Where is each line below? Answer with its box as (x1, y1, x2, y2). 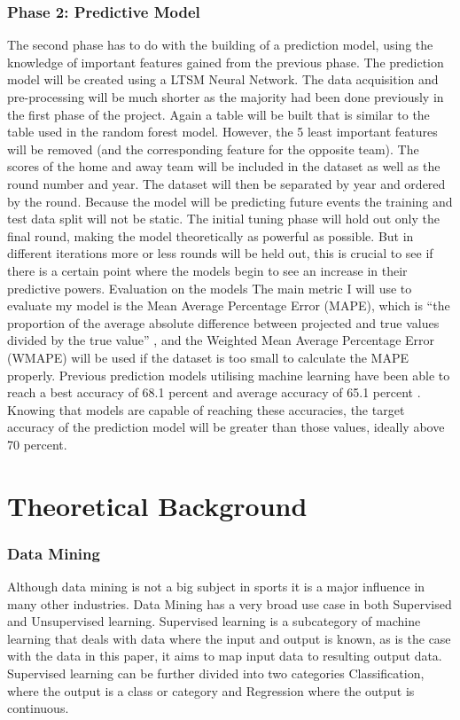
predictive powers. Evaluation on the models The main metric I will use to (7, 278, 412, 297)
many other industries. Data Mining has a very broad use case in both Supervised (7, 594, 452, 613)
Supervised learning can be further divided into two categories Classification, (7, 664, 425, 683)
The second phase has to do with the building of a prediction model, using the (7, 35, 433, 54)
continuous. (7, 699, 69, 717)
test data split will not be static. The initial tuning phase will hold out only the (7, 209, 441, 228)
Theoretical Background (7, 487, 308, 523)
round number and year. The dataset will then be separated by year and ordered (7, 174, 446, 192)
